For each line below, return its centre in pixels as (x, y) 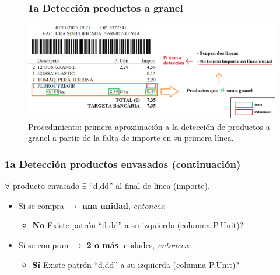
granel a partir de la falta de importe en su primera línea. (131, 138)
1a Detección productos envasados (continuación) (123, 164)
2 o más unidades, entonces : (138, 245)
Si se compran (43, 245)
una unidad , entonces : (124, 205)
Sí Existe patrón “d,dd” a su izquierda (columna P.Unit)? (136, 264)
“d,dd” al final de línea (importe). (150, 186)
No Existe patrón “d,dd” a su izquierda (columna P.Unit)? (138, 225)
